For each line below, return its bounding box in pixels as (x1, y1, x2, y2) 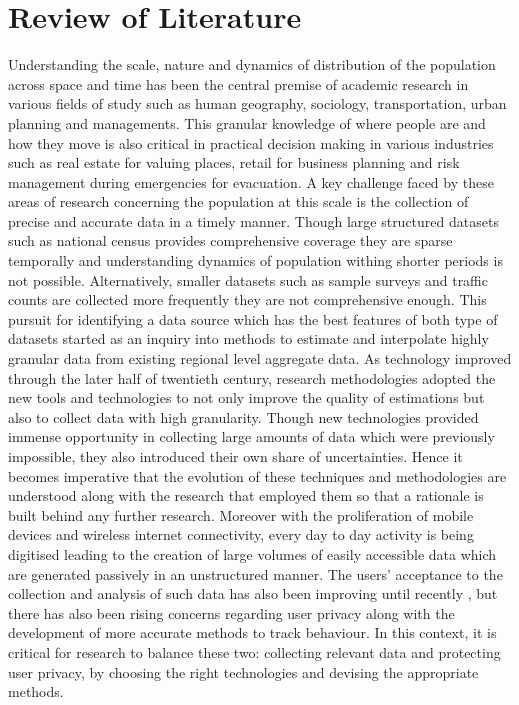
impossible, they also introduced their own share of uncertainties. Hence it (8, 446, 463, 466)
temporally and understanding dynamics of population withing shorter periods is (8, 250, 503, 271)
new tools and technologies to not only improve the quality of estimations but (8, 387, 485, 408)
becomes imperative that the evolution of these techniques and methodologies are (8, 465, 507, 486)
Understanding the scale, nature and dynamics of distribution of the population (8, 54, 496, 75)
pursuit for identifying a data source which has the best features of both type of (8, 308, 498, 329)
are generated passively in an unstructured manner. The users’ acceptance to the (8, 563, 503, 584)
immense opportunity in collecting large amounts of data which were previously (8, 426, 495, 447)
